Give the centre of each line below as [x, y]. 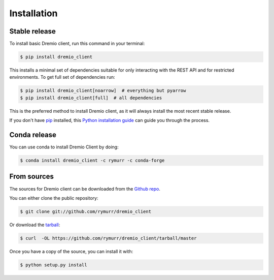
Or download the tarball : [35, 225]
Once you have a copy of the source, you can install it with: [71, 251]
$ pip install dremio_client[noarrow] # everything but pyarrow [103, 91]
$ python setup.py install [54, 265]
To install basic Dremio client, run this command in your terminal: [77, 44]
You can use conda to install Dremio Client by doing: [64, 147]
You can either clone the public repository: [54, 198]
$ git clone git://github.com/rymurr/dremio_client [86, 211]
